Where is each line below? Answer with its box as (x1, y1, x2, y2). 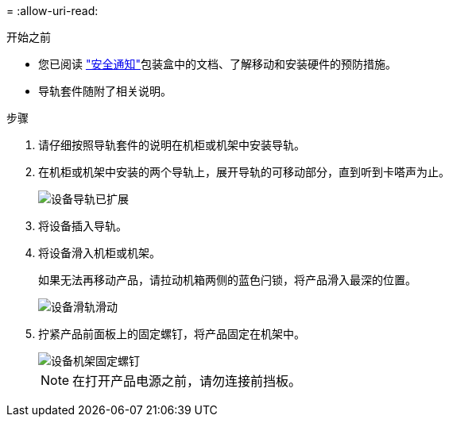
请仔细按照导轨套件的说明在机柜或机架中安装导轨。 (38, 138, 305, 152)
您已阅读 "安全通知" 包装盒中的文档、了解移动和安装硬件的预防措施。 (38, 57, 397, 71)
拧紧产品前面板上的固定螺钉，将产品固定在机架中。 (38, 327, 305, 340)
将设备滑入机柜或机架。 (38, 246, 161, 260)
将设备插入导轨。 (38, 219, 127, 233)
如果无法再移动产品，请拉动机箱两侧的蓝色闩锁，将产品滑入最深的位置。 (38, 273, 416, 286)
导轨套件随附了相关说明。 (38, 84, 172, 98)
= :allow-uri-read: (6, 4, 99, 17)
